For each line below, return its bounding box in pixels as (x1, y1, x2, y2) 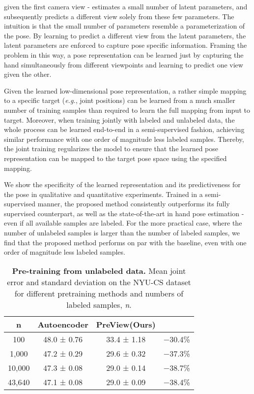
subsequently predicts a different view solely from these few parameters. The (4, 11, 234, 21)
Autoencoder (37, 318, 88, 330)
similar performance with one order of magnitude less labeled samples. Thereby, (4, 133, 244, 144)
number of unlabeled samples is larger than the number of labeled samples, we (4, 228, 240, 238)
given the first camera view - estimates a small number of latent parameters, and (4, 1, 248, 11)
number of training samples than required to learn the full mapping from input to (4, 104, 250, 115)
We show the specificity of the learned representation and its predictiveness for (4, 179, 241, 190)
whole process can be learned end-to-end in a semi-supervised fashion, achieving (4, 124, 245, 134)
